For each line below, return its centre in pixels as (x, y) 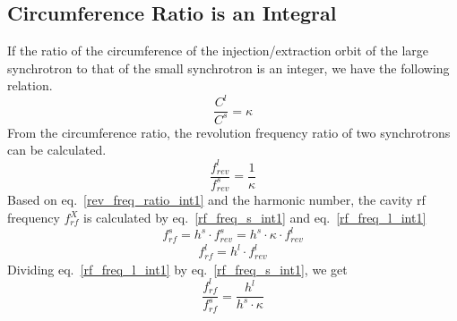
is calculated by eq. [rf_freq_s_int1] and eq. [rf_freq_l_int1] (254, 218)
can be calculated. (57, 150)
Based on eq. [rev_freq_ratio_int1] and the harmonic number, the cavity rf (216, 200)
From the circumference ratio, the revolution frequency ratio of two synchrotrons (229, 132)
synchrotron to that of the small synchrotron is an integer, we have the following (228, 68)
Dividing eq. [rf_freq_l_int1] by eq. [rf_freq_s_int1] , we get (177, 269)
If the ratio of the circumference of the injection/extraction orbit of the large (218, 51)
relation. (30, 85)
